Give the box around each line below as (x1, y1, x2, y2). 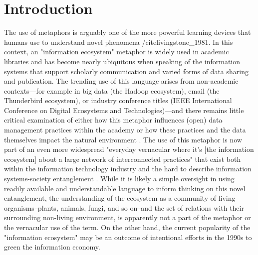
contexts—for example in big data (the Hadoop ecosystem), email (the (4, 85, 220, 96)
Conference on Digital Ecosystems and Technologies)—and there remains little (4, 105, 244, 115)
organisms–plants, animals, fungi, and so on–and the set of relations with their (4, 202, 244, 213)
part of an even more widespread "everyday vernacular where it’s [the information (4, 144, 254, 154)
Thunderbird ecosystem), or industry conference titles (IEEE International (4, 95, 232, 106)
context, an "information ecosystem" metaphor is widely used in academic (4, 46, 229, 57)
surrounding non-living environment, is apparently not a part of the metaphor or (4, 212, 251, 223)
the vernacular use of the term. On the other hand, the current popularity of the (4, 222, 251, 232)
